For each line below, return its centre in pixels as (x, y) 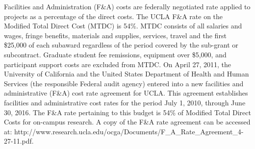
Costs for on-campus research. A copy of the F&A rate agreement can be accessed (127, 122)
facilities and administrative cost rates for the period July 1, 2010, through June (125, 102)
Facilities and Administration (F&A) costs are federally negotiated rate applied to (127, 6)
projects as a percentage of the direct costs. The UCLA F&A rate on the (114, 16)
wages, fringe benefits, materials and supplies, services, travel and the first (115, 35)
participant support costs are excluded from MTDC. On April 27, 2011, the (118, 64)
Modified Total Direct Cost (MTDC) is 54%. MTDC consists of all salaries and (123, 26)
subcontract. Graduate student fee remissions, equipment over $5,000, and (115, 54)
